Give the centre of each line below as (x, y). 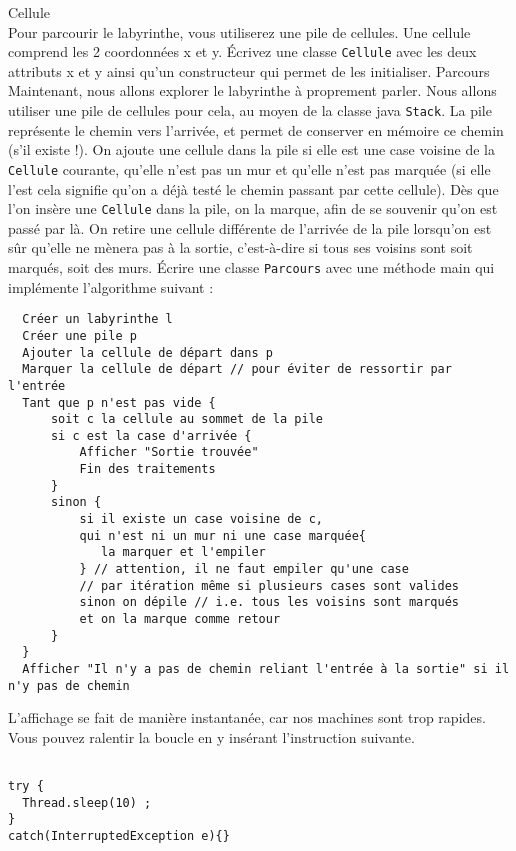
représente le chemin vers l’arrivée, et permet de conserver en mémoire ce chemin (256, 129)
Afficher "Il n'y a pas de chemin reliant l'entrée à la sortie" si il (266, 669)
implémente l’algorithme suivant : (111, 286)
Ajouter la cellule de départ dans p (147, 352)
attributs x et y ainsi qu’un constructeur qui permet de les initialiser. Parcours (249, 70)
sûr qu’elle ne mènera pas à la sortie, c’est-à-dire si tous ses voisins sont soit (240, 247)
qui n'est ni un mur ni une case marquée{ (222, 535)
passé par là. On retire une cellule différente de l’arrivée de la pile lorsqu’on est (250, 227)
